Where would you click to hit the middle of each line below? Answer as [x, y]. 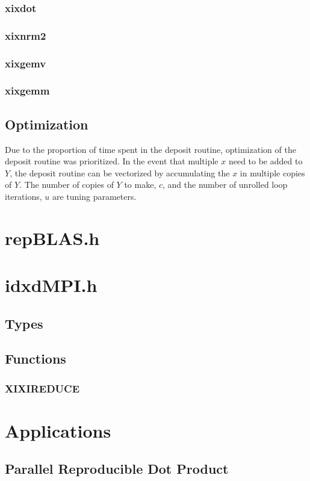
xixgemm [27, 91]
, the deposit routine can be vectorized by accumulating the [120, 172]
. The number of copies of [67, 185]
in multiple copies [272, 172]
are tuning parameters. [94, 196]
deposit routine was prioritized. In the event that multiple [112, 161]
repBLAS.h [52, 237]
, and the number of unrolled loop [225, 185]
